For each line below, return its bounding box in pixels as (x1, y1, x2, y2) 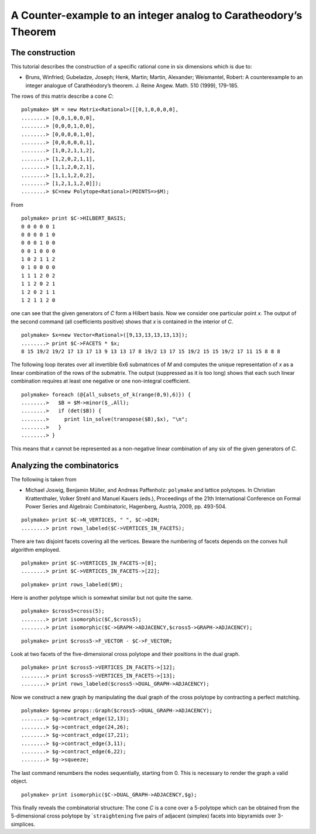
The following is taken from (11, 476, 77, 483)
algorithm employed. (11, 546, 61, 553)
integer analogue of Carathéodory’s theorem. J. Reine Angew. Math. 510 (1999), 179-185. (25, 82, 239, 89)
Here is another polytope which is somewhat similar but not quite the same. (11, 594, 193, 601)
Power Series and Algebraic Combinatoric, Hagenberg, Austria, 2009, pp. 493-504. (25, 503, 227, 510)
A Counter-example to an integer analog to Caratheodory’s (11, 9, 303, 22)
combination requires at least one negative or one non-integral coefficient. (11, 378, 190, 385)
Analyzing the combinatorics (11, 460, 119, 470)
